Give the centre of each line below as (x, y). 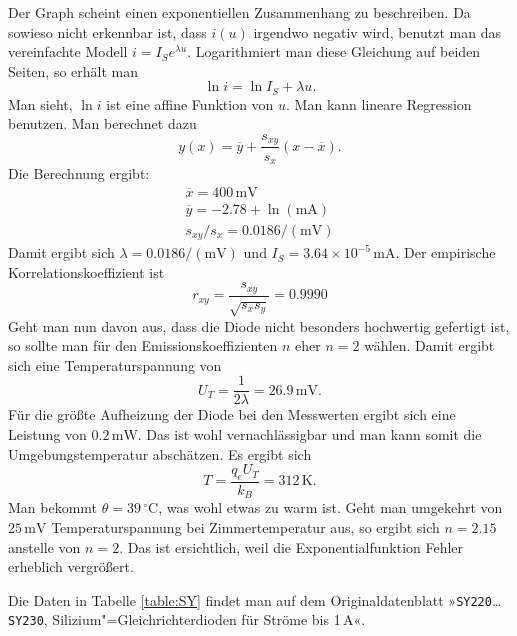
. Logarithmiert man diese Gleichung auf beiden (334, 51)
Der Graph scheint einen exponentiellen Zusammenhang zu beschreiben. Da (239, 12)
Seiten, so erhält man (73, 70)
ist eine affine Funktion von (190, 103)
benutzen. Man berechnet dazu (102, 123)
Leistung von (47, 433)
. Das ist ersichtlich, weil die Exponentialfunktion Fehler (291, 546)
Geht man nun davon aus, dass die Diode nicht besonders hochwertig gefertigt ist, (259, 325)
